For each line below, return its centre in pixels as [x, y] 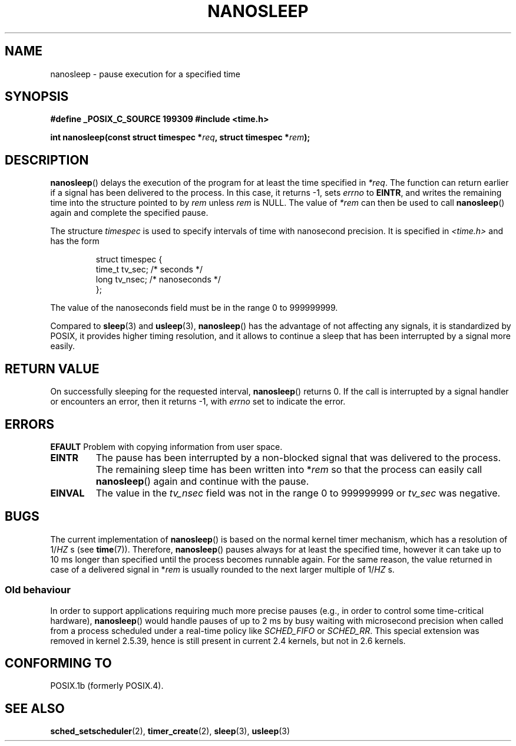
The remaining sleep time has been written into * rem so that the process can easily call [289, 469]
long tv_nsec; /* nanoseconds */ [158, 280]
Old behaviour [38, 590]
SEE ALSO [35, 708]
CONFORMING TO [58, 663]
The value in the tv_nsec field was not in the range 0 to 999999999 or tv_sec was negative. [298, 493]
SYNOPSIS [37, 97]
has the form [75, 241]
